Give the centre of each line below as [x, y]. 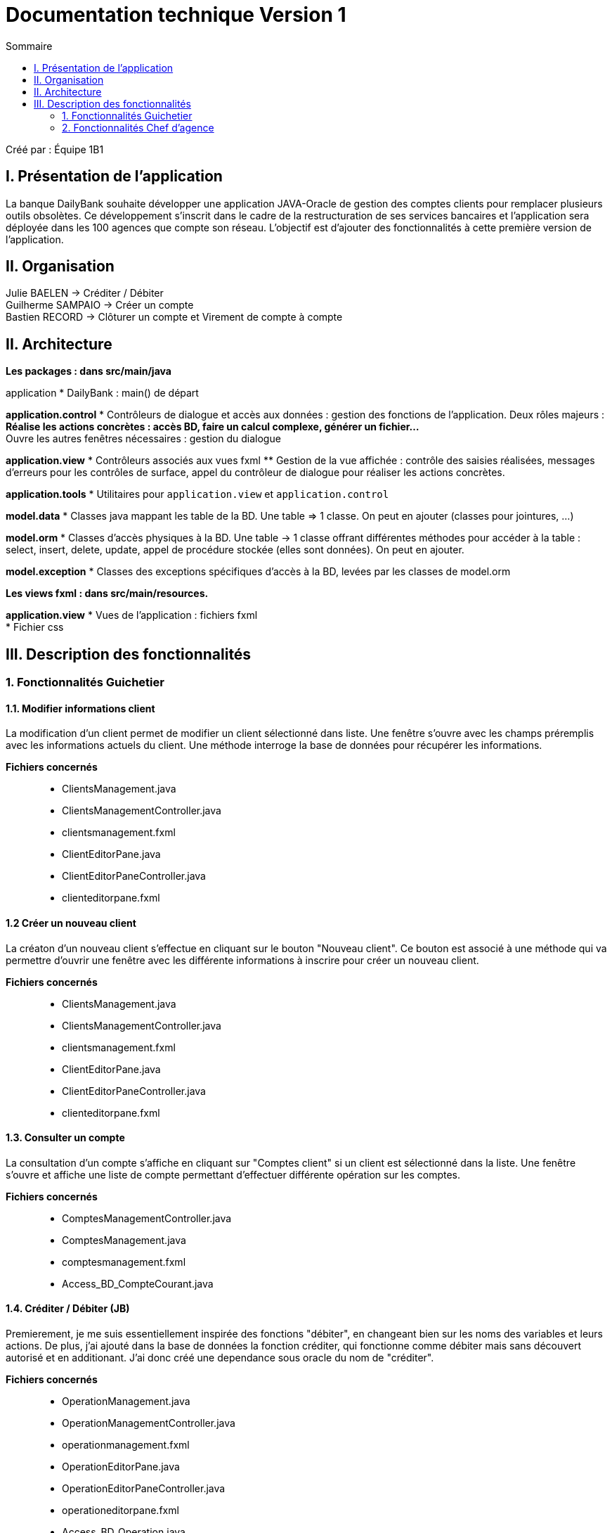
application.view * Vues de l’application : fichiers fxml [132, 615]
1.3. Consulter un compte [65, 1138]
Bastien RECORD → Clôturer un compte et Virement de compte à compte [174, 317]
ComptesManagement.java [124, 1240]
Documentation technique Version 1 [176, 15]
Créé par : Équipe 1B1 [55, 149]
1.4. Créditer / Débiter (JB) [68, 1309]
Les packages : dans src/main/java [89, 371]
